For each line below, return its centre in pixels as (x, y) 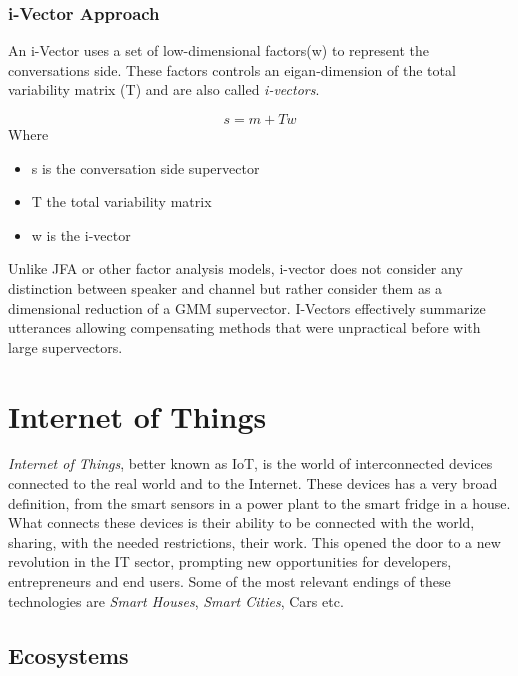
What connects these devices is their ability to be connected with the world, (241, 522)
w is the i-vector (81, 234)
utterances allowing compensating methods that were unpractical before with (244, 327)
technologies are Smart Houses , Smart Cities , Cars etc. (176, 600)
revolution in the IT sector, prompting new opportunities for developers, (230, 561)
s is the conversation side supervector (145, 167)
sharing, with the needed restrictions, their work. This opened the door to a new (254, 541)
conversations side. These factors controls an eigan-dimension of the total (232, 69)
